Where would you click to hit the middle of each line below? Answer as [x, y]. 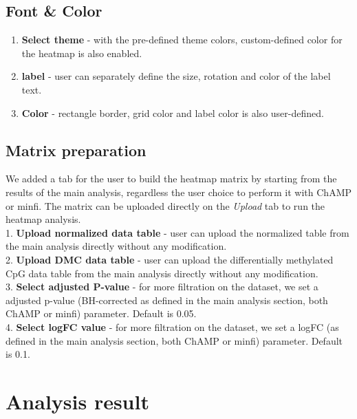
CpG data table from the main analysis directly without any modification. [162, 273]
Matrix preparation [76, 150]
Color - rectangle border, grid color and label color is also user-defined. [173, 112]
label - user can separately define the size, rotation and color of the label [176, 76]
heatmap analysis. [43, 219]
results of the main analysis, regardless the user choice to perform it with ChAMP [179, 192]
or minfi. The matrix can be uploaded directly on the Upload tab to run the [165, 205]
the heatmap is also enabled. [82, 53]
